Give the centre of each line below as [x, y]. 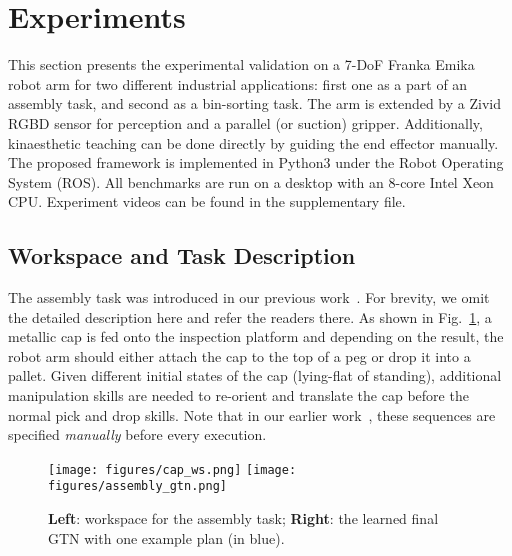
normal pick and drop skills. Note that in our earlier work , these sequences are [252, 414]
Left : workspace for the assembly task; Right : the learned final [243, 518]
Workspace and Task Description [182, 255]
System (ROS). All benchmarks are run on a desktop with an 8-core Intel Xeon [251, 181]
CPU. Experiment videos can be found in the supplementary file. [207, 201]
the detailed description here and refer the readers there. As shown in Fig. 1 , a [250, 316]
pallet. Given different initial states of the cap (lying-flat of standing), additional [255, 375]
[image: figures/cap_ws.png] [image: [172, 469]
